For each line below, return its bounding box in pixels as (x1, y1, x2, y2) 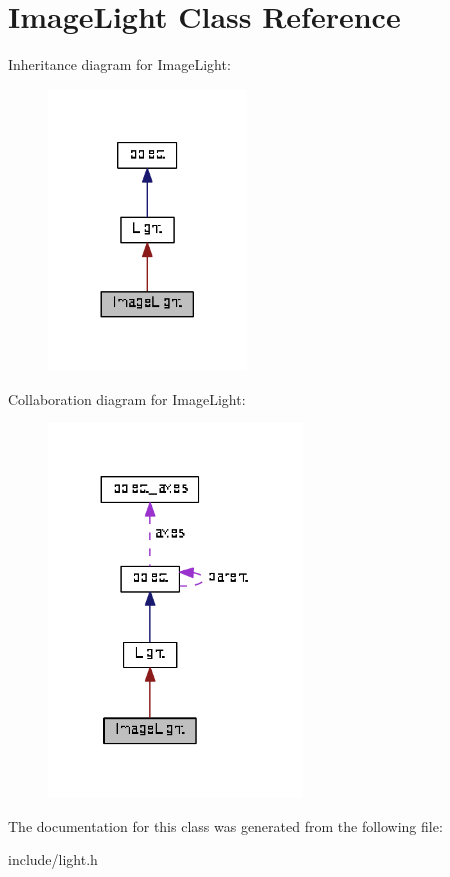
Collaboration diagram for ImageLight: (8, 388, 246, 409)
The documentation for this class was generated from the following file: (8, 815, 443, 836)
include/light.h (8, 849, 98, 870)
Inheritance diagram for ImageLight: (8, 54, 231, 75)
